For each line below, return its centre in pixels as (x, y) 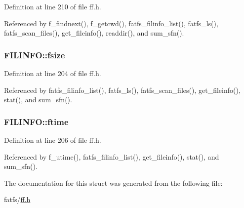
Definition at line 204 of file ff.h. (53, 73)
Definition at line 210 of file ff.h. (53, 6)
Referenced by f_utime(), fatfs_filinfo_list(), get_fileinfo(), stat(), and (112, 156)
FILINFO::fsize (35, 55)
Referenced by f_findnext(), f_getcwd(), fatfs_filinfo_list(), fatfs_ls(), (111, 23)
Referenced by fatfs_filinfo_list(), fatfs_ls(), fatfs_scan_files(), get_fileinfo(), (122, 90)
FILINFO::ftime (36, 121)
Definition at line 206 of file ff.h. (53, 140)
